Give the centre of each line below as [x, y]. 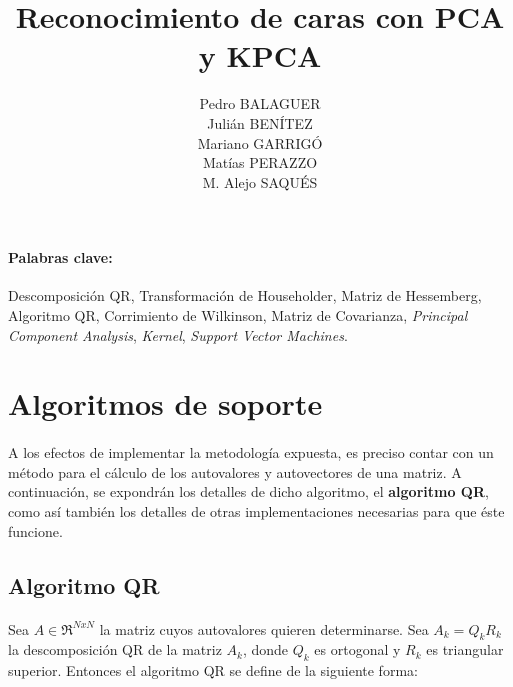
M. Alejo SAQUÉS [260, 181]
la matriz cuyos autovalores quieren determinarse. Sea [264, 628]
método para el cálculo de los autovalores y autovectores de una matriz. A [235, 471]
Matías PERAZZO [260, 162]
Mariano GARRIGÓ [260, 142]
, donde [265, 649]
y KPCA [260, 55]
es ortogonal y [357, 649]
